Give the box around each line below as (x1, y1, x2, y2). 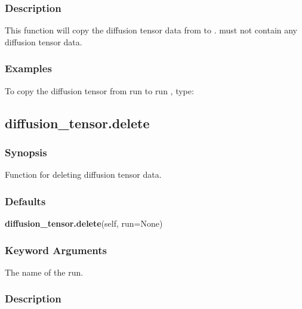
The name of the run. (5, 265, 84, 278)
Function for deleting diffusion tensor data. (5, 168, 162, 181)
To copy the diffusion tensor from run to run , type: (5, 84, 194, 97)
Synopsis (5, 144, 47, 159)
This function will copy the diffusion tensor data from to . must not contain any (5, 24, 298, 36)
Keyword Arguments (5, 242, 107, 257)
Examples (5, 61, 52, 76)
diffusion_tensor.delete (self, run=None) (5, 217, 163, 230)
